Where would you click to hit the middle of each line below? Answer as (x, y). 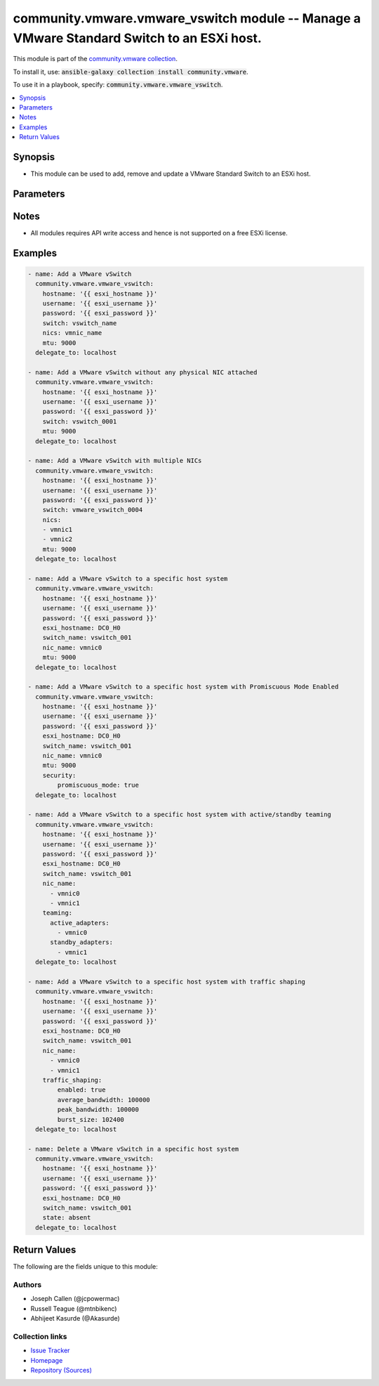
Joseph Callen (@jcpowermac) (75, 1299)
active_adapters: (80, 923)
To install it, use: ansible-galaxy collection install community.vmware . (131, 72)
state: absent (67, 1218)
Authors (27, 1285)
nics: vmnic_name (72, 333)
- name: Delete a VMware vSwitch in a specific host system (133, 1149)
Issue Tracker (50, 1351)
